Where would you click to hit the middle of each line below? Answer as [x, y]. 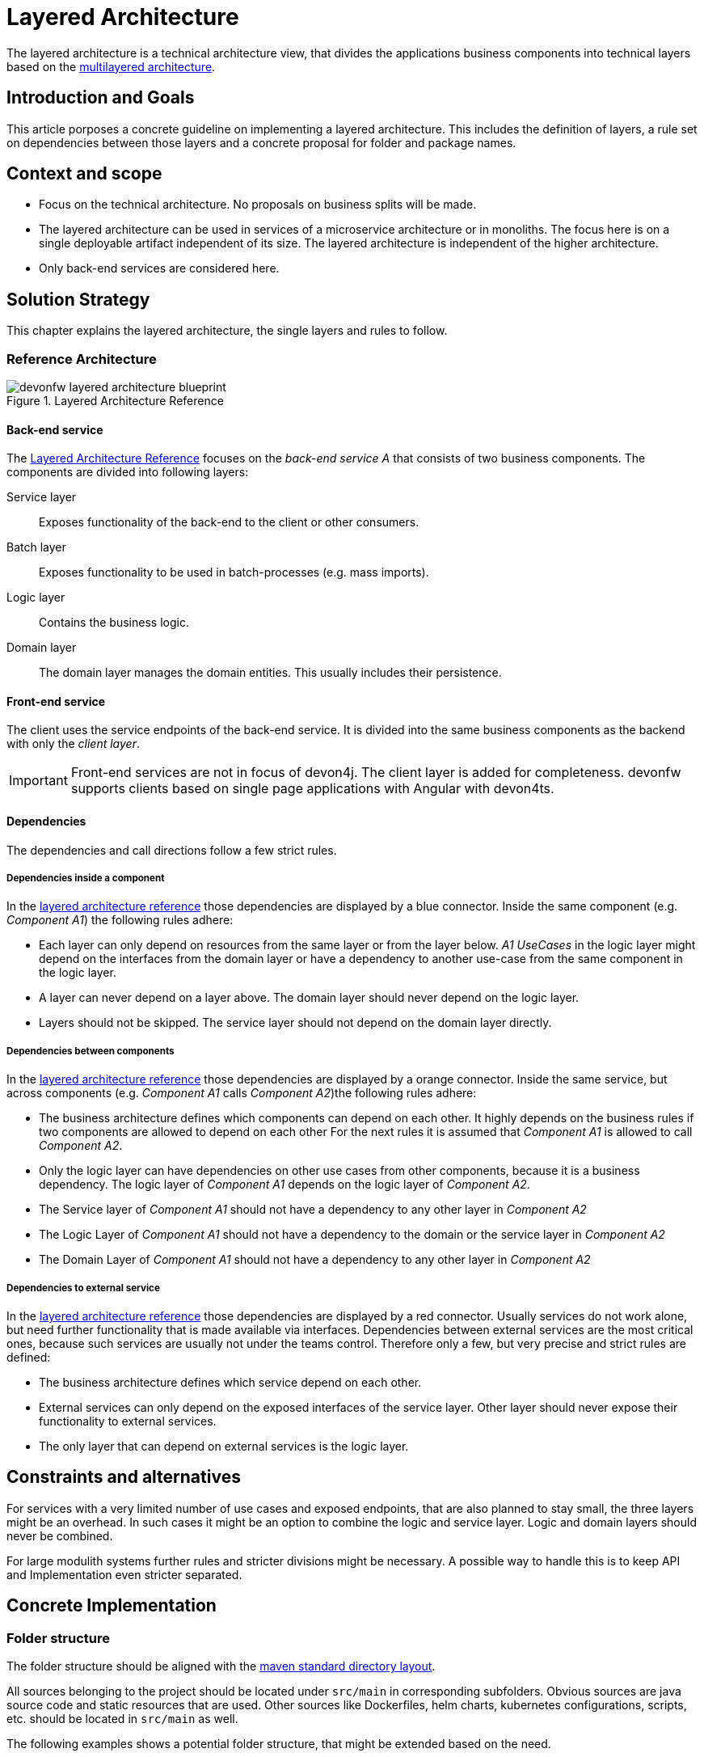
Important [38, 781]
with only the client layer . [73, 744]
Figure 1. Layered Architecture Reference [115, 401]
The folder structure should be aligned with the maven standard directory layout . [221, 1666]
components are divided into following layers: [128, 472]
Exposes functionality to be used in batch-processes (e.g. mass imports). [234, 572]
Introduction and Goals [101, 98]
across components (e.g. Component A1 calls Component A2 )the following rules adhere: [242, 1093]
